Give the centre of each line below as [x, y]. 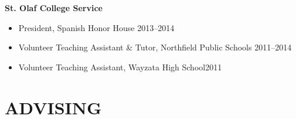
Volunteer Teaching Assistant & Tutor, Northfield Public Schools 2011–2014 [155, 47]
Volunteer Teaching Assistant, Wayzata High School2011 [120, 67]
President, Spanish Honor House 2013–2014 [96, 27]
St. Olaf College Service [54, 8]
